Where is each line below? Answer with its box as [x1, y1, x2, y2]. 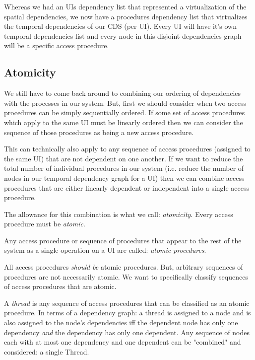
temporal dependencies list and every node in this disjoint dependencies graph [4, 30, 242, 41]
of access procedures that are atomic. [4, 281, 117, 291]
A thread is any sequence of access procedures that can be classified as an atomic [4, 297, 250, 308]
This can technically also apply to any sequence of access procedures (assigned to [4, 144, 251, 154]
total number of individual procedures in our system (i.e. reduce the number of [4, 163, 244, 173]
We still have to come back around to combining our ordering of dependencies [4, 88, 241, 98]
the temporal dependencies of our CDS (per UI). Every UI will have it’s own [4, 21, 237, 31]
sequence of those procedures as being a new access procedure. [4, 127, 194, 137]
